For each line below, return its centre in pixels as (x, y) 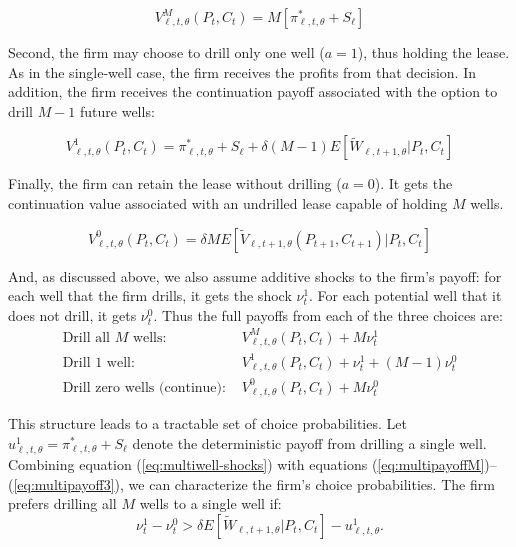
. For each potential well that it (405, 295)
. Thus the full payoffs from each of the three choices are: (328, 314)
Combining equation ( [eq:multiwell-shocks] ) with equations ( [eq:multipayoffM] (246, 464)
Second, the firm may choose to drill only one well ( (166, 52)
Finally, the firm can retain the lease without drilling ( (175, 183)
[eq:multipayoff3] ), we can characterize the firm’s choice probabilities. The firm (254, 483)
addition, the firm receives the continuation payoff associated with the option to (253, 91)
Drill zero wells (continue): (144, 387)
